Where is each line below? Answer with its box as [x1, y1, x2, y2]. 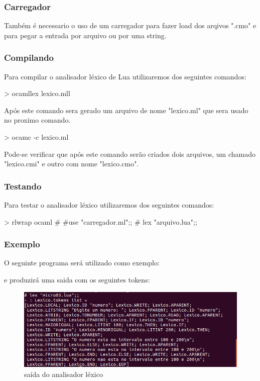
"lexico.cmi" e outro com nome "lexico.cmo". [4, 158, 139, 169]
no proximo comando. [4, 115, 71, 125]
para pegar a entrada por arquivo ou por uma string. [4, 30, 167, 40]
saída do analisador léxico [24, 368, 103, 379]
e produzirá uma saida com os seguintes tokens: [4, 274, 150, 284]
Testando [4, 179, 42, 192]
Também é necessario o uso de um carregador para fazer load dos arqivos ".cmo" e [4, 20, 256, 31]
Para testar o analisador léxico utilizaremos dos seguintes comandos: [4, 200, 214, 210]
